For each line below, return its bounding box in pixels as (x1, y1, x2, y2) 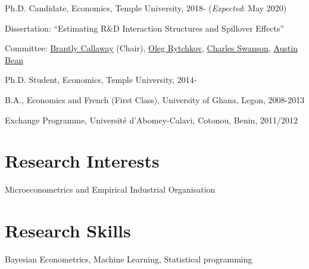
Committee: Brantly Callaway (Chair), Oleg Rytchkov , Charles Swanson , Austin (5, 42, 298, 54)
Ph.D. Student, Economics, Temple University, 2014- (5, 73, 197, 86)
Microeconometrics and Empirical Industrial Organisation (5, 183, 216, 196)
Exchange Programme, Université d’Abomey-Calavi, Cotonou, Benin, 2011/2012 (5, 113, 298, 126)
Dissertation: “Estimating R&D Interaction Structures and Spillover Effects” (5, 21, 285, 34)
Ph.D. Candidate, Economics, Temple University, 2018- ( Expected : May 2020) (5, 2, 287, 14)
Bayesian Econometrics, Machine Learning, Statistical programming (5, 253, 252, 265)
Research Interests (5, 149, 160, 173)
